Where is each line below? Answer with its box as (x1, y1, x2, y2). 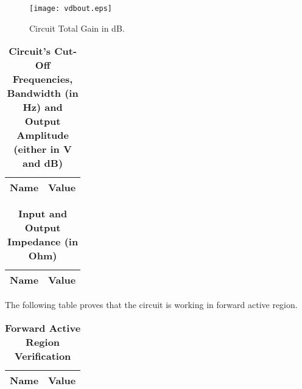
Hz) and (23, 100, 63, 114)
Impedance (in (7, 234, 79, 249)
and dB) (23, 156, 63, 170)
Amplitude (16, 128, 69, 142)
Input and (18, 206, 68, 221)
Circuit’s (9, 44, 51, 58)
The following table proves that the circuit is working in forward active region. (5, 298, 298, 311)
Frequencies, (12, 72, 73, 86)
